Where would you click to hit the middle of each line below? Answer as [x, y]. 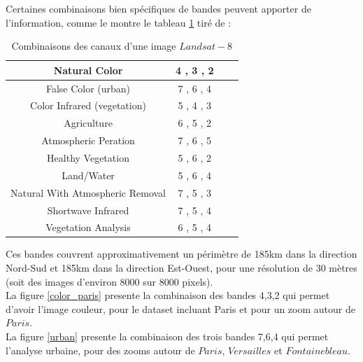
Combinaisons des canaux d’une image [94, 46]
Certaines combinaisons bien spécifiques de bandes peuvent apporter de [158, 8]
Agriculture [88, 123]
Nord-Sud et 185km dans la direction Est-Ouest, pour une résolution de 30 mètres [181, 268]
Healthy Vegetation [88, 158]
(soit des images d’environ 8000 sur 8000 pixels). [109, 281]
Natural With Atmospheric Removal [88, 192]
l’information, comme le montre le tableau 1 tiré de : [119, 22]
